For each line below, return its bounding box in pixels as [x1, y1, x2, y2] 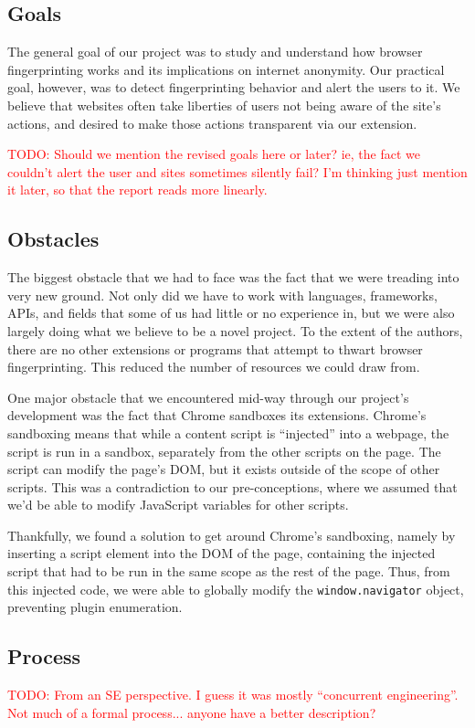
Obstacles [7, 225, 100, 253]
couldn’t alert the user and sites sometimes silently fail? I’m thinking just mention [7, 162, 468, 181]
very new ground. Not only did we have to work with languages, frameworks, [7, 285, 438, 304]
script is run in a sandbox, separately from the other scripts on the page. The [7, 441, 441, 460]
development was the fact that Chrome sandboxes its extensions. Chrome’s [7, 406, 427, 425]
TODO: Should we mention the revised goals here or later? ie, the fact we [7, 144, 420, 164]
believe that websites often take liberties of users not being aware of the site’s [7, 95, 441, 114]
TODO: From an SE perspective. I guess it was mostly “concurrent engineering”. [7, 685, 459, 704]
